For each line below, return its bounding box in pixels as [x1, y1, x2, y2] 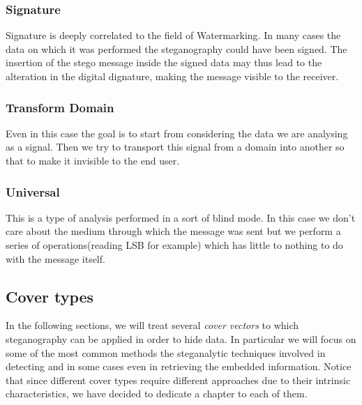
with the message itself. [6, 251, 105, 266]
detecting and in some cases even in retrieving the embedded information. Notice [6, 359, 352, 374]
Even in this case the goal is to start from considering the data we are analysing [6, 125, 348, 140]
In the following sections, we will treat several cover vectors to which [6, 318, 299, 333]
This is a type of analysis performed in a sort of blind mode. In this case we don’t [6, 210, 356, 224]
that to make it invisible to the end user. [6, 153, 180, 167]
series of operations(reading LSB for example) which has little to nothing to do [6, 238, 343, 252]
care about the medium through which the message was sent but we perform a [6, 224, 341, 238]
